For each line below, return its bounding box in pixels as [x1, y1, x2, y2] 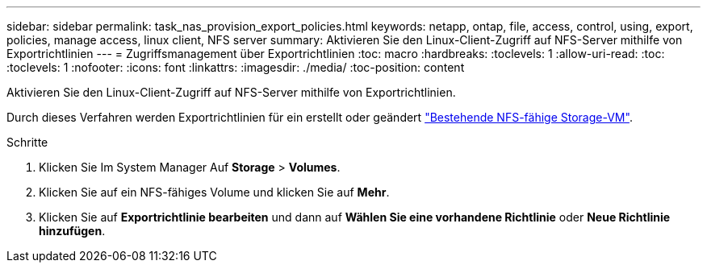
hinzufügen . [39, 224, 106, 238]
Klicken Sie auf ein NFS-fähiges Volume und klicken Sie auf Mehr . [39, 185, 390, 199]
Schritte [6, 135, 48, 149]
